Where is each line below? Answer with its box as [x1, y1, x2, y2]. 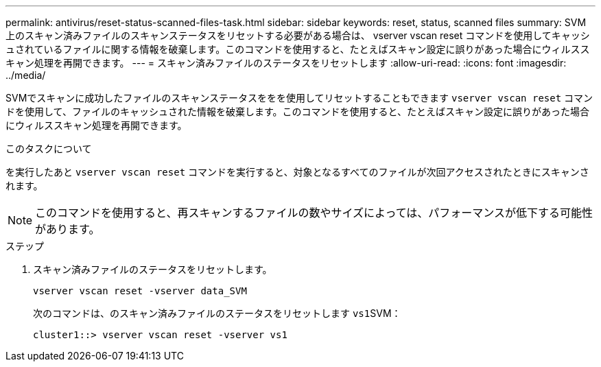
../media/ [5, 69, 46, 81]
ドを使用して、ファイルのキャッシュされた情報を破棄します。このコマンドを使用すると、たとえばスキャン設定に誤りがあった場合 [5, 106, 589, 117]
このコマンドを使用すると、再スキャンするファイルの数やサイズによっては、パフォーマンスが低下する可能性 [35, 206, 593, 220]
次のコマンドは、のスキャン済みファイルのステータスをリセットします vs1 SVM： [33, 307, 401, 319]
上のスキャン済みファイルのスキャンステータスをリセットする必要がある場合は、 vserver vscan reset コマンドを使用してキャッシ [5, 29, 590, 41]
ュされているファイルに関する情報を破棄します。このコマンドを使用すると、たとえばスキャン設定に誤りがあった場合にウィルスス [5, 43, 590, 55]
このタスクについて [5, 143, 92, 154]
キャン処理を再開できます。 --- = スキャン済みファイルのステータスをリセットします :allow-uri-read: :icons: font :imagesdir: [5, 57, 567, 69]
